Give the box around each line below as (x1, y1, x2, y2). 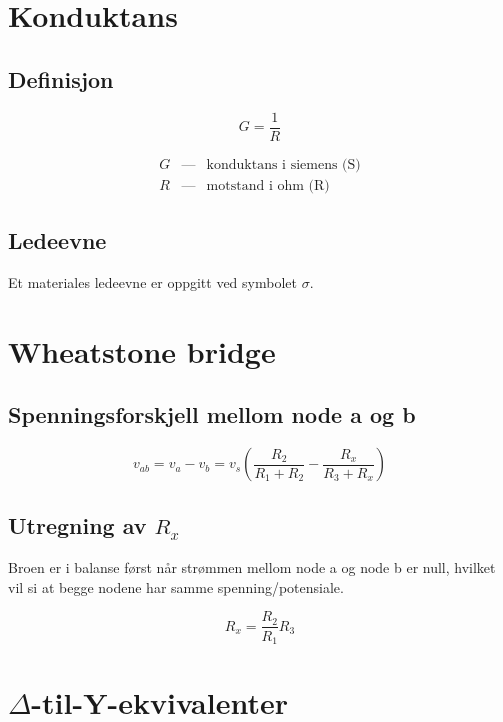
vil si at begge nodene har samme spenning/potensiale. (8, 576, 344, 597)
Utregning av (8, 510, 147, 541)
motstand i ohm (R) (206, 178, 330, 193)
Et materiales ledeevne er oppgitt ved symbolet (8, 271, 297, 292)
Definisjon (8, 63, 114, 94)
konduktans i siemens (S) (206, 157, 361, 172)
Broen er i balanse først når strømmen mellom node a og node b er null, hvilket (8, 557, 496, 578)
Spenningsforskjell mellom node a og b (8, 399, 416, 430)
